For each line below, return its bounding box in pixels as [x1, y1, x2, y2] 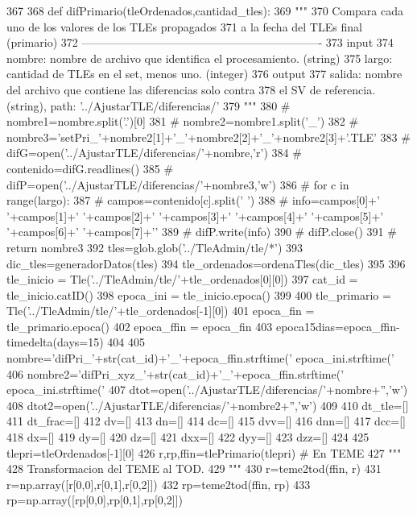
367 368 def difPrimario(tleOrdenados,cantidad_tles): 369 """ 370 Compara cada [6, 2, 404, 19]
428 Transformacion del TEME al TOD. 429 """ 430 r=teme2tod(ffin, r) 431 [6, 460, 382, 477]
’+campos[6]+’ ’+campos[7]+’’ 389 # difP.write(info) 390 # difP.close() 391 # [6, 223, 397, 240]
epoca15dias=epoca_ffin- [275, 317, 400, 334]
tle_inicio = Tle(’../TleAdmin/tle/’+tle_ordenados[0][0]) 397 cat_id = [6, 271, 358, 288]
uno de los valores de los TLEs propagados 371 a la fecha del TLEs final [6, 18, 362, 35]
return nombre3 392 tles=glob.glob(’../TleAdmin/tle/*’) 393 [6, 238, 303, 255]
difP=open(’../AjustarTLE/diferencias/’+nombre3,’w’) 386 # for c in [6, 176, 349, 193]
